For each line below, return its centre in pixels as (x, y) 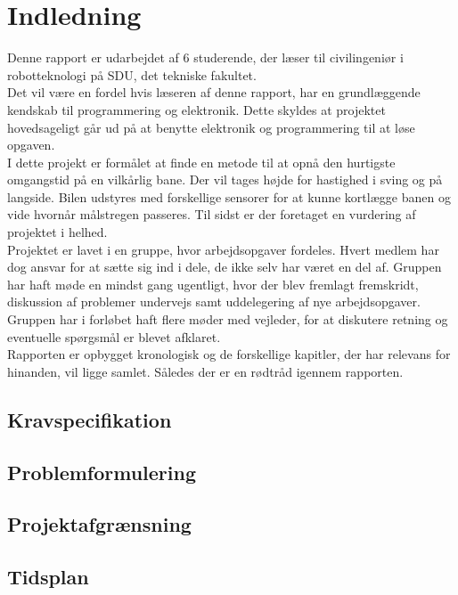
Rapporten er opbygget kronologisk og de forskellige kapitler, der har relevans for (229, 354)
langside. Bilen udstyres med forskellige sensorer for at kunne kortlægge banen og (229, 196)
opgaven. (31, 145)
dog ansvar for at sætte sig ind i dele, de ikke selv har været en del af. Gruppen (225, 267)
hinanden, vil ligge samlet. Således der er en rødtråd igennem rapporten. (205, 371)
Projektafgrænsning (99, 524)
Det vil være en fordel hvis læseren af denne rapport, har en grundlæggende (214, 92)
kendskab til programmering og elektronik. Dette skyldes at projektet (196, 109)
